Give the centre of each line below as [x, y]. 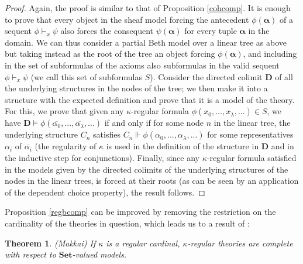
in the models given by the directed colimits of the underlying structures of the [147, 169]
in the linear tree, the [252, 123]
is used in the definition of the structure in [183, 146]
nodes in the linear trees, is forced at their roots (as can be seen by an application [152, 181]
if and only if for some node [154, 123]
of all [284, 76]
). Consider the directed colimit [206, 76]
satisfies [107, 134]
